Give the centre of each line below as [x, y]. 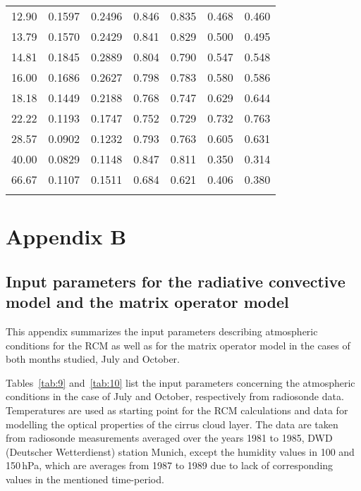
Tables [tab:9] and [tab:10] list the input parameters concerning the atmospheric [180, 382]
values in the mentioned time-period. [85, 479]
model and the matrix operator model [147, 302]
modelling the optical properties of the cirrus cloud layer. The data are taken [172, 424]
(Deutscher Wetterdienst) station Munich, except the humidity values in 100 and [180, 451]
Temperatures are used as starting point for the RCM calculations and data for [177, 410]
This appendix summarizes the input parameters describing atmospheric [162, 331]
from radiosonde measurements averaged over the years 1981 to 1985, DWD [169, 438]
